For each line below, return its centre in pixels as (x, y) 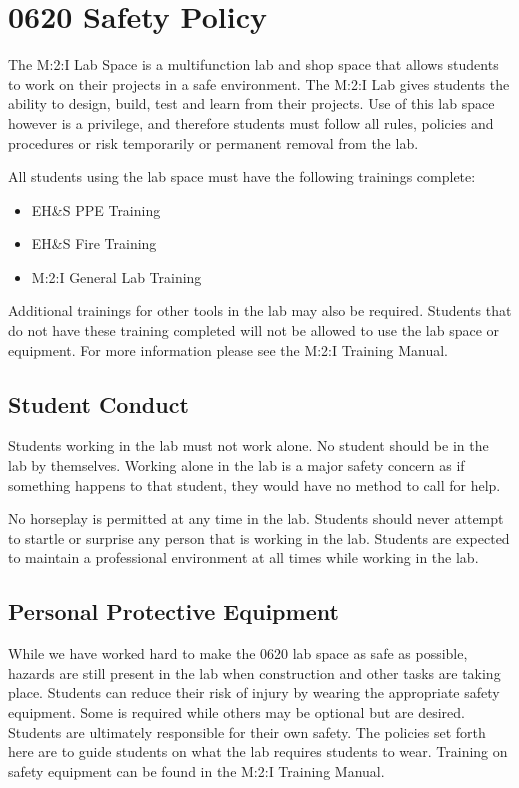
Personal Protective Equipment (173, 611)
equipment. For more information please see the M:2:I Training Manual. (228, 349)
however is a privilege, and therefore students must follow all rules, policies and (251, 122)
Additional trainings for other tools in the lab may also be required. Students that (260, 310)
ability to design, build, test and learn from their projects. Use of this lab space (251, 103)
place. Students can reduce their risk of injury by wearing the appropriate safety (254, 692)
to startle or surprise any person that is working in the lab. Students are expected (259, 537)
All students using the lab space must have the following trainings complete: (242, 176)
